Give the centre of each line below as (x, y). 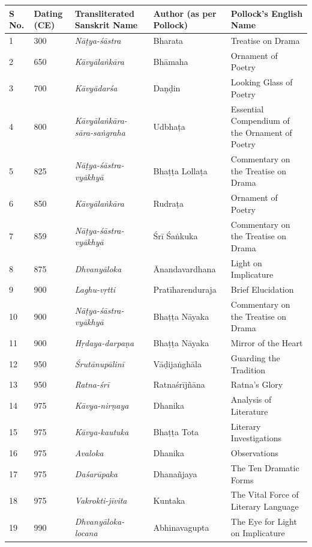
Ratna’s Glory (257, 384)
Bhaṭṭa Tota (176, 432)
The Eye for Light (264, 521)
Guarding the (255, 357)
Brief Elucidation (262, 289)
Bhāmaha (171, 61)
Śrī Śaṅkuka (175, 236)
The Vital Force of (265, 494)
